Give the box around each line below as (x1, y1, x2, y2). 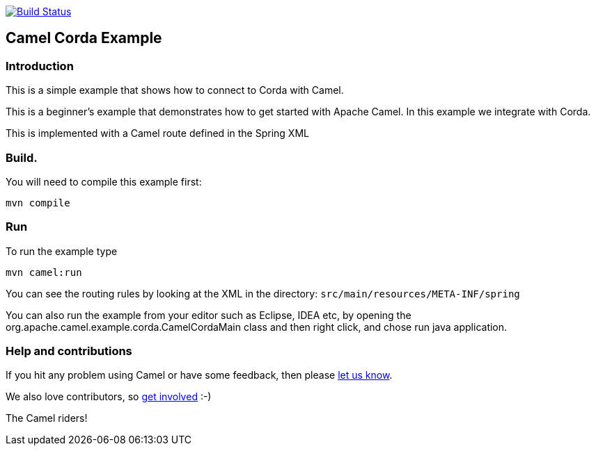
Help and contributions (6, 344, 132, 359)
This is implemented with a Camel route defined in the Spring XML (6, 127, 309, 140)
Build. (6, 150, 38, 165)
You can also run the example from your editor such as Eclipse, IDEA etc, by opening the (6, 309, 411, 321)
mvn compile (6, 197, 70, 208)
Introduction (6, 58, 74, 73)
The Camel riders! (6, 412, 88, 425)
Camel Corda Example (6, 29, 162, 47)
